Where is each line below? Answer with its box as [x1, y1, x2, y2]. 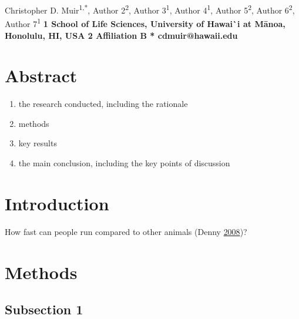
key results [18, 137, 57, 149]
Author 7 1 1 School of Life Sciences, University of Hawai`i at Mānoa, [5, 16, 285, 29]
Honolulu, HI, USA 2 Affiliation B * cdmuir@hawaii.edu [5, 29, 238, 41]
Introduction [5, 191, 109, 215]
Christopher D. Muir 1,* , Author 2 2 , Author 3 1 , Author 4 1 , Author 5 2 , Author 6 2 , [5, 2, 295, 16]
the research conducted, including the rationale [18, 98, 188, 110]
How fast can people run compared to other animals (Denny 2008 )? [5, 225, 247, 237]
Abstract [5, 63, 78, 88]
